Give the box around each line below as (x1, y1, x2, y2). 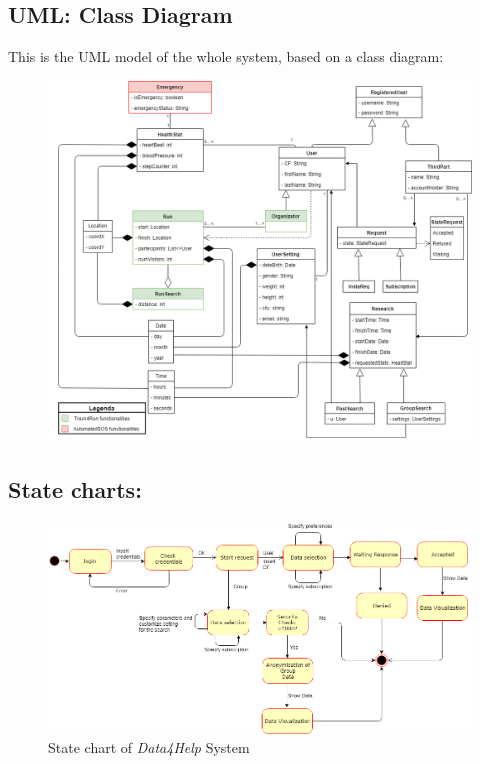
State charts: (8, 474, 142, 505)
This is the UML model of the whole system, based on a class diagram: (8, 46, 444, 67)
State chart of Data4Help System (48, 737, 250, 758)
